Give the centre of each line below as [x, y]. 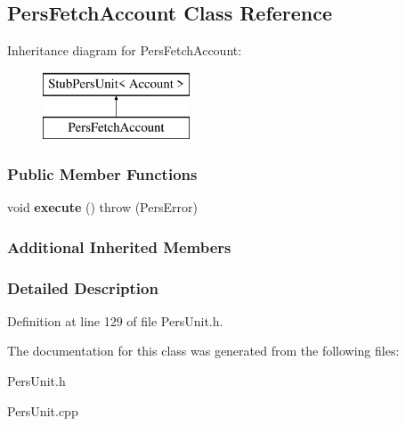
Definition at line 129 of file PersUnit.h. [115, 320]
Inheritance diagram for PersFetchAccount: [125, 50]
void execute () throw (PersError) [102, 207]
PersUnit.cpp [43, 410]
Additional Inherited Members [119, 246]
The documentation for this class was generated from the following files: [203, 351]
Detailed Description [83, 287]
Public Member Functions [102, 173]
